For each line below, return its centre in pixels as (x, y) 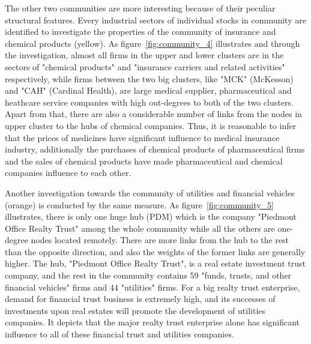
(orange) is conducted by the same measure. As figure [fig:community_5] (140, 204)
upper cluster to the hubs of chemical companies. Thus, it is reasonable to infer (151, 125)
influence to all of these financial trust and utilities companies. (119, 334)
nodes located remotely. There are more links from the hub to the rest (160, 240)
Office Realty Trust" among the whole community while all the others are (140, 228)
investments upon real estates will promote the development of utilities (135, 310)
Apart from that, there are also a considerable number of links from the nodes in (153, 114)
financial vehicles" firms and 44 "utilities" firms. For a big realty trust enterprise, (152, 287)
